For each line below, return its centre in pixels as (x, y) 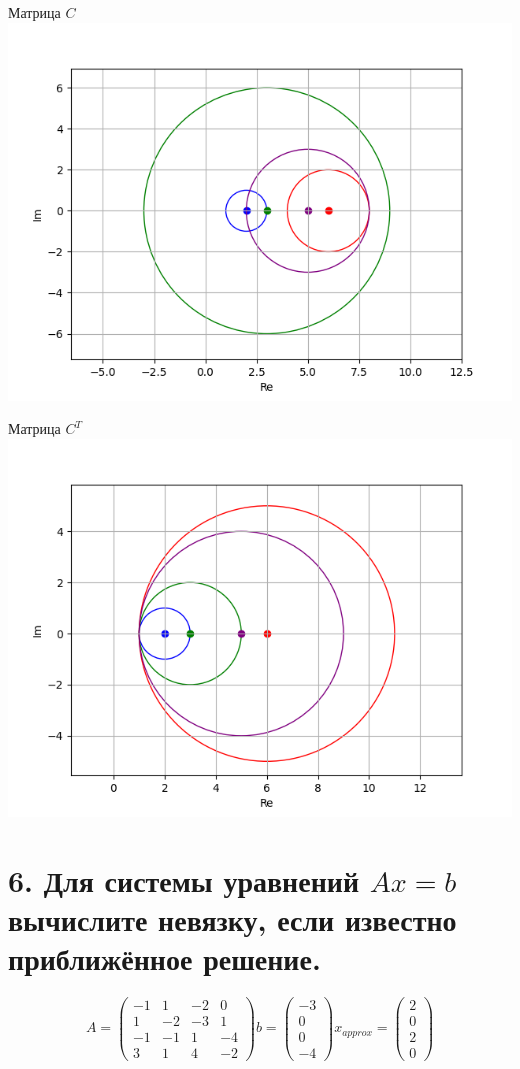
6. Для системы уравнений (184, 879)
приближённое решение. (164, 957)
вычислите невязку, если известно (232, 918)
